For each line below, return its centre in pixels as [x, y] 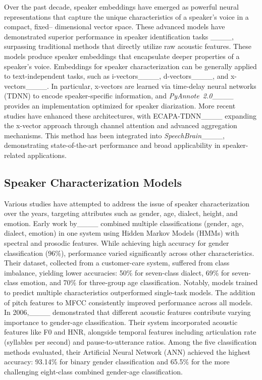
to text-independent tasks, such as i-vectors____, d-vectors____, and [116, 76]
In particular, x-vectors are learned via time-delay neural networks [154, 86]
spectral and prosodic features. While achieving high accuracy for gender [117, 243]
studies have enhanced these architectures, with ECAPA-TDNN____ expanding [130, 115]
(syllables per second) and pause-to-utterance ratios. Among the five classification [130, 342]
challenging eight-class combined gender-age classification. [93, 371]
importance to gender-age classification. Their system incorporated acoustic [121, 322]
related [15, 155]
